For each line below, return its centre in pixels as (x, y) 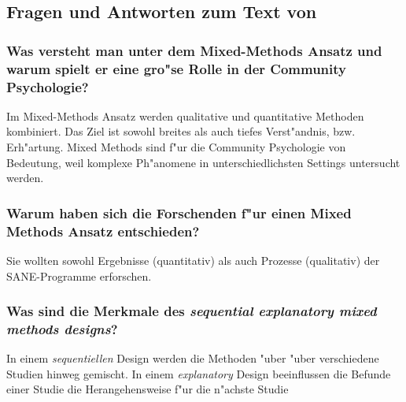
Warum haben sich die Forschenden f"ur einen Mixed (179, 212)
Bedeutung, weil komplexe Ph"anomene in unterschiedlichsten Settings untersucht (203, 162)
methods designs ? (62, 328)
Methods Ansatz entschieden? (103, 231)
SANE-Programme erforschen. (79, 275)
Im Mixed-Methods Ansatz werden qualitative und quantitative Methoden (185, 115)
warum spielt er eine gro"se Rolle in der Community (176, 68)
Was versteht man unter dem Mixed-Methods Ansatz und (194, 50)
